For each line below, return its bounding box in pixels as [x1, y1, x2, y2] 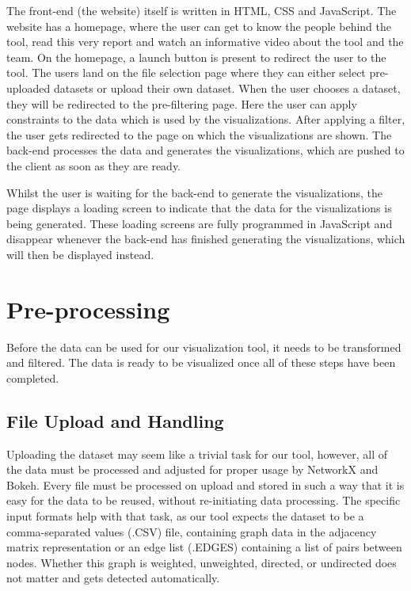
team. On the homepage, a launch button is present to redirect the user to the [6, 48, 386, 65]
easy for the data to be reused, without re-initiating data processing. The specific [6, 492, 401, 509]
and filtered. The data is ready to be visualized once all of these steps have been [6, 354, 396, 371]
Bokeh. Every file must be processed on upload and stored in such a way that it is [6, 476, 405, 493]
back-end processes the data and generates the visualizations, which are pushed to [6, 142, 405, 158]
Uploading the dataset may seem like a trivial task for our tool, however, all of [6, 445, 388, 462]
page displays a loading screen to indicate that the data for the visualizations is [6, 200, 392, 216]
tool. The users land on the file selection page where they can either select [6, 64, 366, 81]
